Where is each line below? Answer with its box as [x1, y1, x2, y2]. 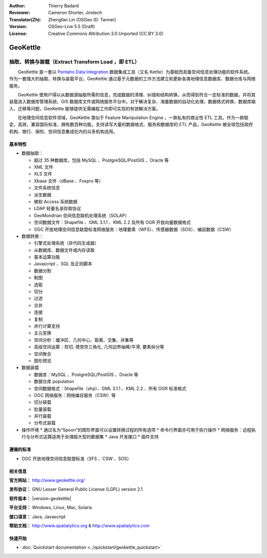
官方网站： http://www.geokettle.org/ [9, 477, 85, 483]
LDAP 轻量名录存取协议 [34, 206, 82, 212]
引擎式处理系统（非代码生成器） [34, 240, 99, 246]
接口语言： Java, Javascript [9, 514, 66, 519]
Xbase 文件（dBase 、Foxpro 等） [34, 178, 104, 184]
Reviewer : [9, 10, 31, 16]
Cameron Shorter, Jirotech [48, 10, 102, 16]
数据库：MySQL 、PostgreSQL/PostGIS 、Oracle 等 [34, 371, 138, 378]
